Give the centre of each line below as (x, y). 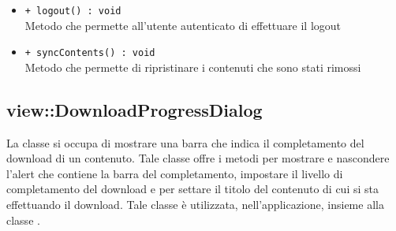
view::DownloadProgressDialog (134, 109)
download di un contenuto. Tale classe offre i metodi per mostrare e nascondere (198, 158)
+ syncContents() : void (90, 53)
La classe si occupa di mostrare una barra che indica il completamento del (185, 142)
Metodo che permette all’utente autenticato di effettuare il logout (183, 25)
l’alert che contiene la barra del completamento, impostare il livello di (175, 173)
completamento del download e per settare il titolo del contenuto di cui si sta (192, 189)
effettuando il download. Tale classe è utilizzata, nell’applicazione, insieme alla (195, 205)
